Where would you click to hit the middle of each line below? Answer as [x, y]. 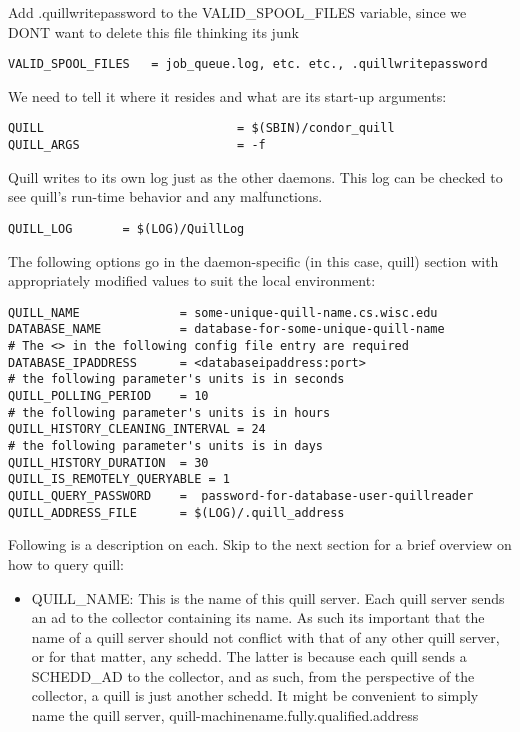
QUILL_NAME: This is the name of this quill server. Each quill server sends [268, 597]
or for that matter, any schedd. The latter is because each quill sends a [249, 656]
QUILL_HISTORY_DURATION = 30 [108, 462]
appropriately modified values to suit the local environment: [192, 280]
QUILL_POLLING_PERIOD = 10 [108, 396]
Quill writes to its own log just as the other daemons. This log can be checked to [255, 176]
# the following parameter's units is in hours [169, 412]
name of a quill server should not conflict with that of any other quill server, [265, 636]
